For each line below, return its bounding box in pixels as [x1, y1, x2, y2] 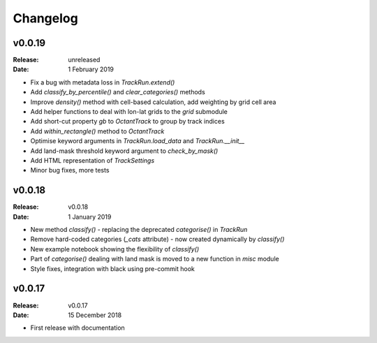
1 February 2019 [68, 65, 114, 73]
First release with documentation [30, 323, 125, 332]
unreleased [68, 56, 101, 64]
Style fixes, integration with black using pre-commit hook [30, 264, 195, 272]
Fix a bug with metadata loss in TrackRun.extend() [30, 78, 175, 87]
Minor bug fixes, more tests [30, 166, 110, 175]
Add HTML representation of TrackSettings [30, 156, 155, 164]
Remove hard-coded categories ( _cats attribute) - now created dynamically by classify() [30, 235, 285, 244]
